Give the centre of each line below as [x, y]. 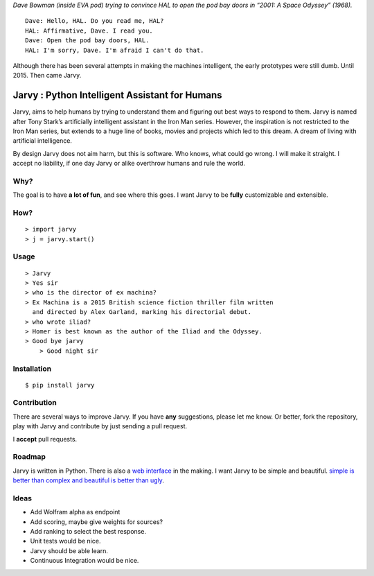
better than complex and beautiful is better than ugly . [88, 480]
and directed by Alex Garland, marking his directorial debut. [142, 312]
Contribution [35, 403]
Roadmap [29, 457]
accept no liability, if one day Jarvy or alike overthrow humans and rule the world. [129, 164]
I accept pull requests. [45, 439]
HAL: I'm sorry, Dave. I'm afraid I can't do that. [115, 50]
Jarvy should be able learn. [69, 550]
